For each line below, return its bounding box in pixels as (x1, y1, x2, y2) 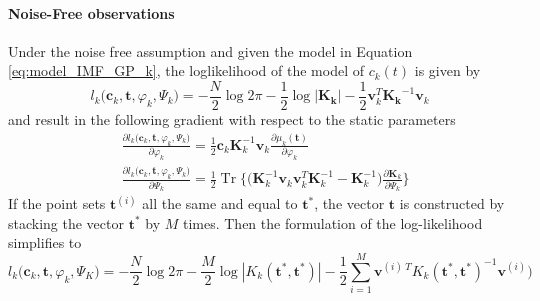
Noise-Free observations (8, 2, 175, 23)
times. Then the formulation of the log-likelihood (182, 212, 483, 233)
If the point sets (8, 193, 106, 214)
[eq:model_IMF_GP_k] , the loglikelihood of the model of (8, 60, 364, 81)
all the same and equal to (142, 193, 298, 214)
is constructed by (399, 193, 505, 214)
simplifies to (8, 232, 82, 253)
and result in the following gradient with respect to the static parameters (8, 109, 456, 130)
